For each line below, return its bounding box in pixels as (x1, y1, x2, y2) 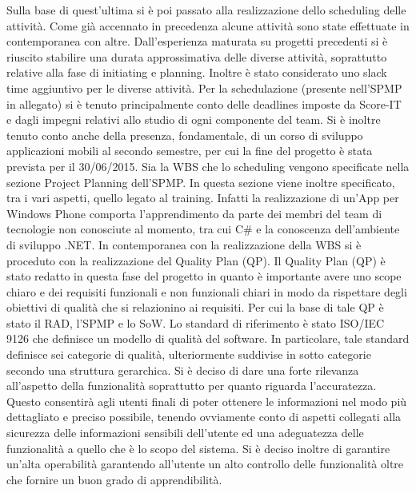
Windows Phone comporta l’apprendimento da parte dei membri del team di (6, 205, 382, 221)
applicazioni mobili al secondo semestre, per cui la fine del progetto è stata (6, 142, 373, 159)
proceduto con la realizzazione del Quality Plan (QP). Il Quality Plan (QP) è (6, 252, 386, 268)
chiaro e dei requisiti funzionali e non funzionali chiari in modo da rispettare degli (6, 283, 407, 300)
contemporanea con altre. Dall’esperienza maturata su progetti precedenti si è (6, 33, 388, 50)
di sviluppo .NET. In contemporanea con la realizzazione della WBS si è (6, 236, 362, 252)
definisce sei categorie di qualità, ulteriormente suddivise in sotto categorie (6, 346, 371, 363)
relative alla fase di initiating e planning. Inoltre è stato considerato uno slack (6, 64, 387, 81)
